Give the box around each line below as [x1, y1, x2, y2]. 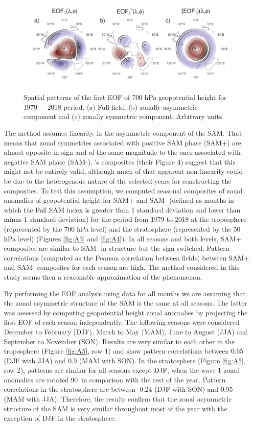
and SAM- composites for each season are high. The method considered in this [4, 262, 240, 272]
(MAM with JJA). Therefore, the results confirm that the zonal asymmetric [4, 394, 232, 404]
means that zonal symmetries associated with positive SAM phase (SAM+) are [4, 137, 241, 147]
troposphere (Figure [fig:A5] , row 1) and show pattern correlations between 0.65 [4, 346, 244, 356]
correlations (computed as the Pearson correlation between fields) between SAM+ [4, 252, 250, 262]
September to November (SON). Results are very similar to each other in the [4, 336, 235, 346]
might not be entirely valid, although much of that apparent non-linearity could [4, 166, 243, 176]
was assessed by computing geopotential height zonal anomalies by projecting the [4, 307, 248, 317]
